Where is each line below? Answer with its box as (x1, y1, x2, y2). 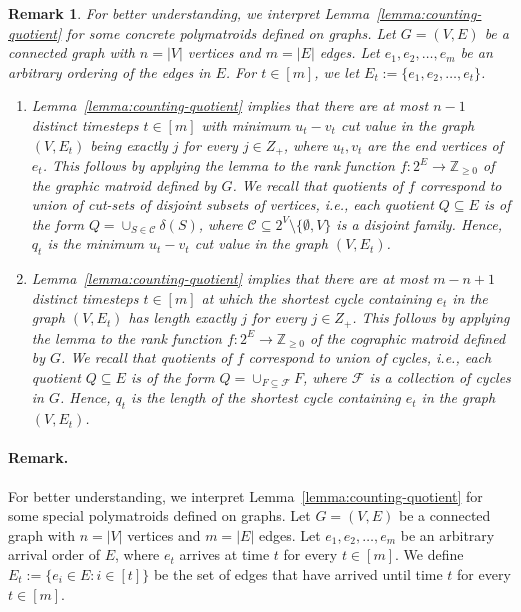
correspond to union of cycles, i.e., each (248, 347, 492, 368)
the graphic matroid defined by (31, 174, 217, 195)
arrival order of (8, 544, 100, 565)
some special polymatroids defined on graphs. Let (8, 505, 311, 526)
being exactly (90, 134, 168, 155)
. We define (395, 544, 464, 565)
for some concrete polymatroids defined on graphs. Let (66, 22, 396, 43)
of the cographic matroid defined (310, 327, 506, 348)
